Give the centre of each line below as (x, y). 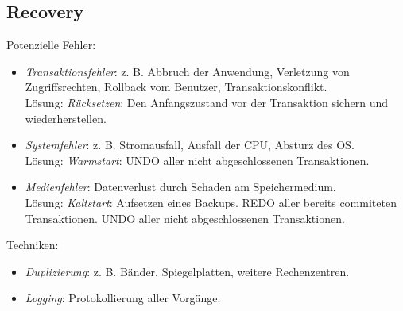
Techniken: (33, 245)
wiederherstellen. (66, 118)
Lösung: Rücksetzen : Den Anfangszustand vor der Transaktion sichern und (206, 102)
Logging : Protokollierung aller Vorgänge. (123, 298)
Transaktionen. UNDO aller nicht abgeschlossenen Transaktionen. (185, 218)
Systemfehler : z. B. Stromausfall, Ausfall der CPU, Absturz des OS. (190, 145)
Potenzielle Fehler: (51, 45)
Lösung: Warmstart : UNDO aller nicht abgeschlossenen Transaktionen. (197, 160)
